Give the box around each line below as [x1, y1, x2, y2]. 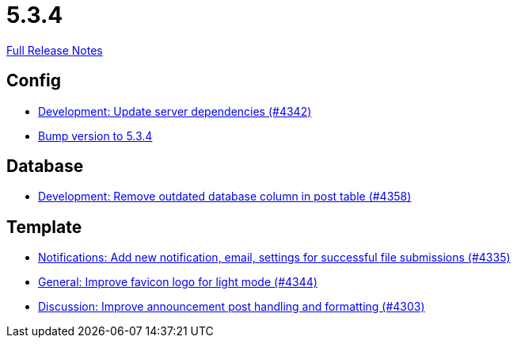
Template [6, 216, 82, 237]
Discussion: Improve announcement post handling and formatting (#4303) [38, 300, 425, 314]
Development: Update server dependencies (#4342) [38, 104, 312, 118]
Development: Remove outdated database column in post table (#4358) [38, 189, 412, 204]
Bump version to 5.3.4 [38, 128, 153, 143]
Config [6, 71, 61, 91]
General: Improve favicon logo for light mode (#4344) [38, 275, 317, 289]
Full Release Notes [6, 43, 103, 57]
